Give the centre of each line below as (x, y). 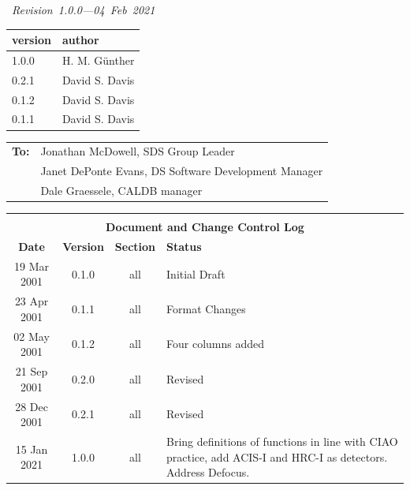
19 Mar (32, 266)
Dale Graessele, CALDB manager (121, 190)
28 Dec (32, 406)
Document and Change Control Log (205, 227)
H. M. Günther (98, 60)
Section (135, 246)
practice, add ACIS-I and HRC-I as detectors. (277, 456)
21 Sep (32, 371)
